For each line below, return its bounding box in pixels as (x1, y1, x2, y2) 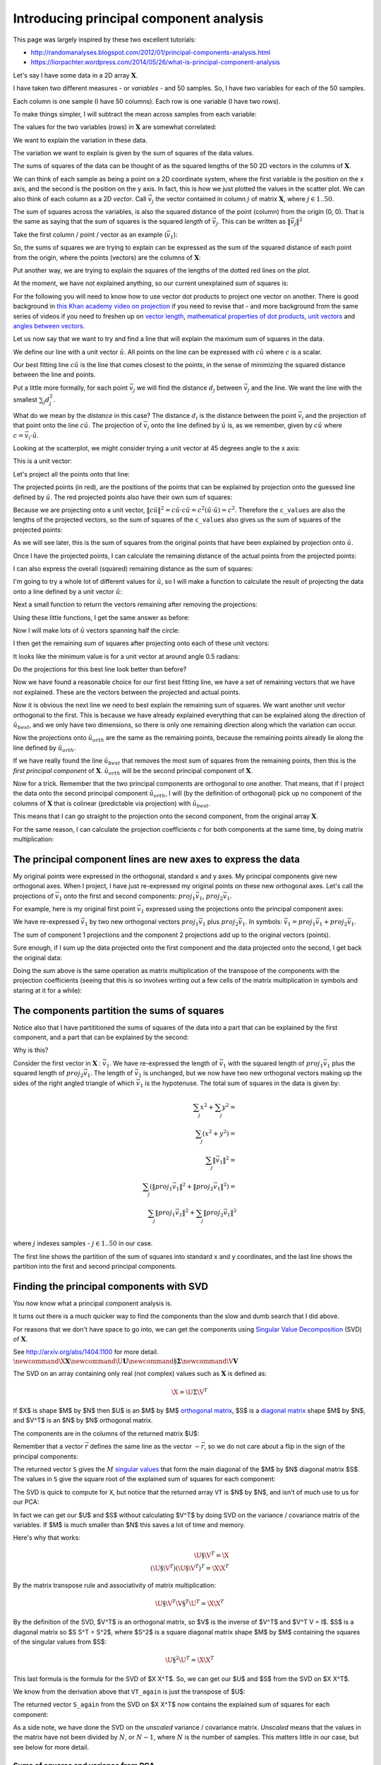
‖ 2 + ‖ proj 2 (179, 1181, 214, 1192)
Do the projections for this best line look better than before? (13, 665, 187, 674)
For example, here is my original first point (13, 904, 135, 913)
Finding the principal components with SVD (13, 1280, 208, 1292)
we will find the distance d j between (136, 383, 243, 393)
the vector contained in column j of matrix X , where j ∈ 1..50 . (155, 194, 334, 203)
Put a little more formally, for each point (13, 383, 128, 392)
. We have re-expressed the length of (109, 1059, 218, 1067)
